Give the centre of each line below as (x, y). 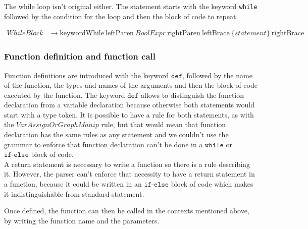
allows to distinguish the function (192, 95)
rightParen (184, 34)
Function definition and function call (80, 56)
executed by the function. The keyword (65, 95)
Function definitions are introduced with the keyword (87, 75)
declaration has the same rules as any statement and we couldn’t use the (116, 134)
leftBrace (216, 34)
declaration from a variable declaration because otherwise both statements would (129, 105)
